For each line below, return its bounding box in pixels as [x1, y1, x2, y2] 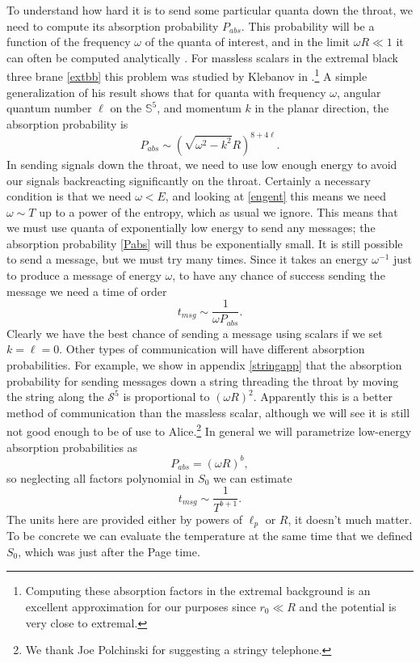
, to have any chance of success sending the [172, 267, 385, 284]
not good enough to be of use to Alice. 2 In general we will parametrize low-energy [6, 420, 412, 439]
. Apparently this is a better [253, 388, 393, 405]
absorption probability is [6, 115, 128, 132]
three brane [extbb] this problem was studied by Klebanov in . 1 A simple [6, 65, 367, 85]
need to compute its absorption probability [6, 17, 219, 34]
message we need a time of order [6, 282, 167, 299]
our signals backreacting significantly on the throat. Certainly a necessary [6, 171, 371, 188]
